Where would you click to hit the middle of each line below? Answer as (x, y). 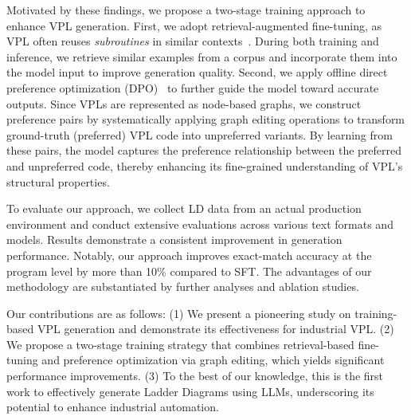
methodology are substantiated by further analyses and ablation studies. (183, 287)
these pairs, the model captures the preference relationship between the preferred (204, 150)
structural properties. (58, 181)
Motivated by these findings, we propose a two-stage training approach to (186, 10)
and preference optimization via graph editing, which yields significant (213, 360)
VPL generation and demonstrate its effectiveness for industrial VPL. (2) (215, 329)
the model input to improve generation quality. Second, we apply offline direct (197, 72)
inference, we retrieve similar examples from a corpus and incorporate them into (202, 56)
